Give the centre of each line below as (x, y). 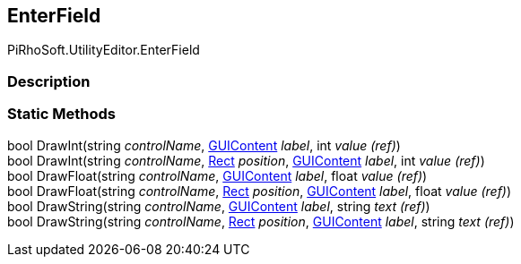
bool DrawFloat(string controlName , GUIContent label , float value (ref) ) (217, 175)
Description (49, 81)
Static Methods (61, 114)
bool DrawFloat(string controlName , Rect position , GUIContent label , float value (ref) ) (260, 191)
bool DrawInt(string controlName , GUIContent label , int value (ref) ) (204, 145)
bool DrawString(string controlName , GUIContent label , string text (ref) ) (219, 206)
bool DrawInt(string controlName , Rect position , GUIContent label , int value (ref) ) (246, 160)
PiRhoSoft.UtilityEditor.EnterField (104, 50)
